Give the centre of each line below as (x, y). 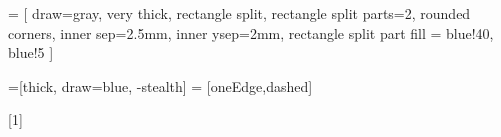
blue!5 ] (31, 52)
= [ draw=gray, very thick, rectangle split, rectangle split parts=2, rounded (239, 13)
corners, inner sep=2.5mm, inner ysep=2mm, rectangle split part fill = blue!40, (251, 32)
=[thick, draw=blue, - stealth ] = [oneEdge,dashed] (160, 85)
